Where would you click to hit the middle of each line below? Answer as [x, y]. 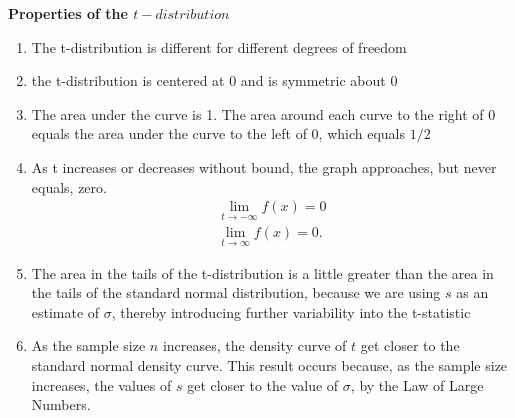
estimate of [65, 311]
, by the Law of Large [417, 384]
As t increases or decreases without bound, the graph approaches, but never [264, 166]
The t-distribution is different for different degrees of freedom [219, 46]
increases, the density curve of [254, 345]
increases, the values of [101, 384]
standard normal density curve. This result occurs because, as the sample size [269, 365]
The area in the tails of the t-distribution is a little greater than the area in [262, 272]
